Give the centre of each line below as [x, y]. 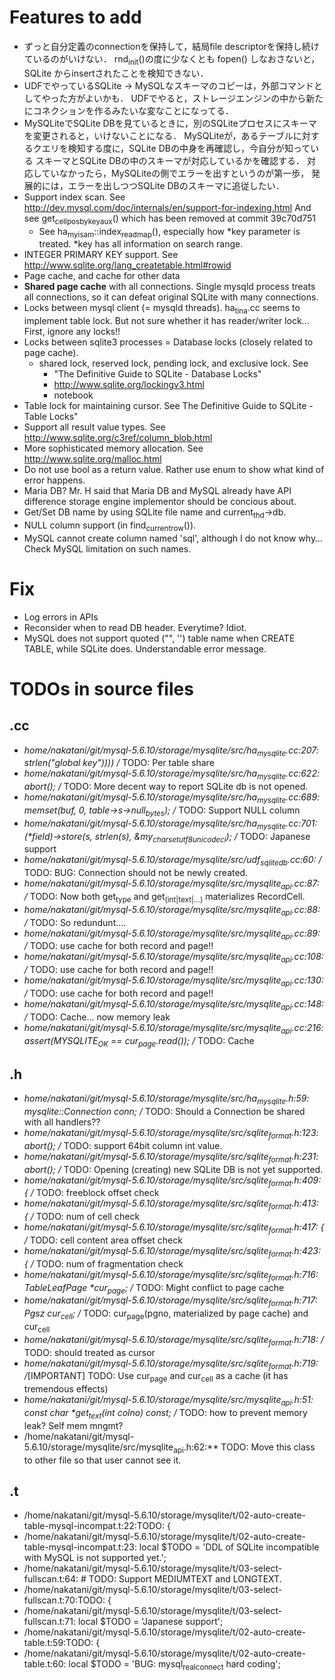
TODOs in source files [101, 688]
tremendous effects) [66, 1389]
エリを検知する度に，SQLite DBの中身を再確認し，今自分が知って [176, 148]
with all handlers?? [62, 1122]
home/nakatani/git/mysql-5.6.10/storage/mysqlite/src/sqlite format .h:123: [171, 1134]
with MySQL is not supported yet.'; [95, 1558]
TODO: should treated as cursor [89, 1352]
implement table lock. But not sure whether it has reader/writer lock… [166, 321]
